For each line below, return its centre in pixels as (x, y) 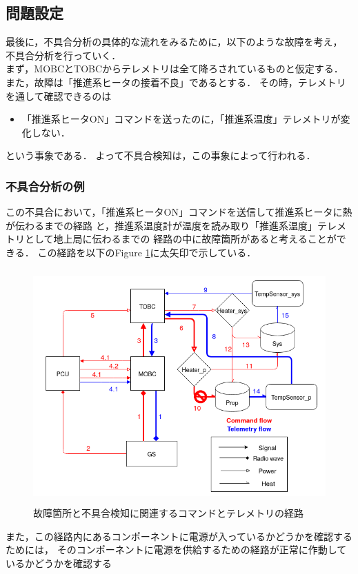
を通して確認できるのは (59, 95)
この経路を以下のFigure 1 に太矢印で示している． (147, 252)
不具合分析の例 (45, 186)
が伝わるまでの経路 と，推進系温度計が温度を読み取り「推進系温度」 (162, 225)
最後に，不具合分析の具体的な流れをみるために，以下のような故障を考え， (174, 42)
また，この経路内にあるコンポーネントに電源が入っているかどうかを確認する (179, 536)
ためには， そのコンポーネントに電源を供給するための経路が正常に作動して (176, 550)
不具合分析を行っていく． (63, 55)
